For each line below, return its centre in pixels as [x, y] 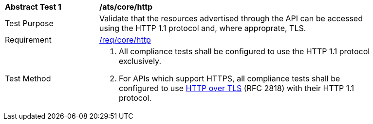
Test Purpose [29, 23]
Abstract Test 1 [33, 7]
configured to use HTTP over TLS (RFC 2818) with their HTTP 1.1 [237, 88]
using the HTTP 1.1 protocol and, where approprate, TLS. [203, 28]
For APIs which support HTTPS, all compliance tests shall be [230, 78]
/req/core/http [125, 40]
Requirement [28, 40]
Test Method [28, 78]
